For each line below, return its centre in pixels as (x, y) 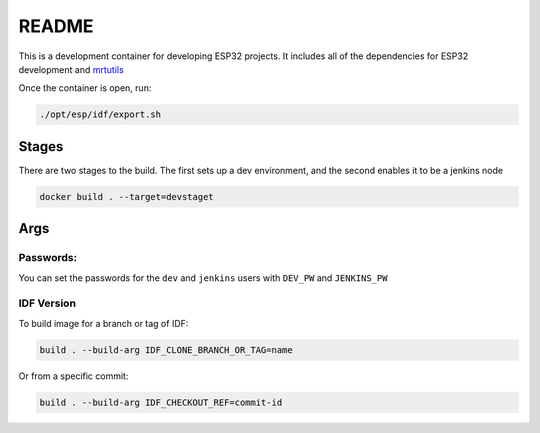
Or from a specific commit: (73, 376)
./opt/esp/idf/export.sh (100, 114)
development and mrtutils (71, 69)
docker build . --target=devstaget (126, 196)
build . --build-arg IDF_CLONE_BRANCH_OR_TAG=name (166, 349)
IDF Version (47, 303)
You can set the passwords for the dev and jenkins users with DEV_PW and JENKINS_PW (203, 277)
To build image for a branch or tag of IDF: (103, 323)
